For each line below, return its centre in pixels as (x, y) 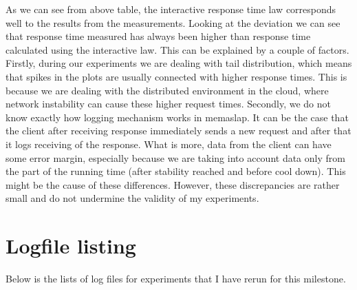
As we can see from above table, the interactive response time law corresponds (171, 9)
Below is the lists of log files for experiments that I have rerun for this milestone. (176, 279)
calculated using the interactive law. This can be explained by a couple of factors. (177, 49)
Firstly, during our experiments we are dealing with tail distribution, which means (179, 63)
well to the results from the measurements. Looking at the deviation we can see (173, 22)
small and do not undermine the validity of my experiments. (132, 198)
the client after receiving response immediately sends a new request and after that (178, 131)
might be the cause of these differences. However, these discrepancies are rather (173, 184)
